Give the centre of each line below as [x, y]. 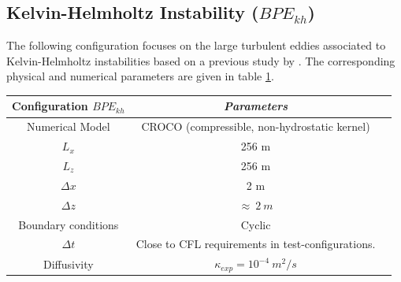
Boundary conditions [69, 224]
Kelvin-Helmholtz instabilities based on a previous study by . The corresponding [201, 60]
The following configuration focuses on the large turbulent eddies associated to [196, 45]
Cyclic [256, 224]
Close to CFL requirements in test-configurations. [256, 244]
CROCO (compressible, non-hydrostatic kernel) [256, 126]
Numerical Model [69, 126]
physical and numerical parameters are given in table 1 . [140, 76]
